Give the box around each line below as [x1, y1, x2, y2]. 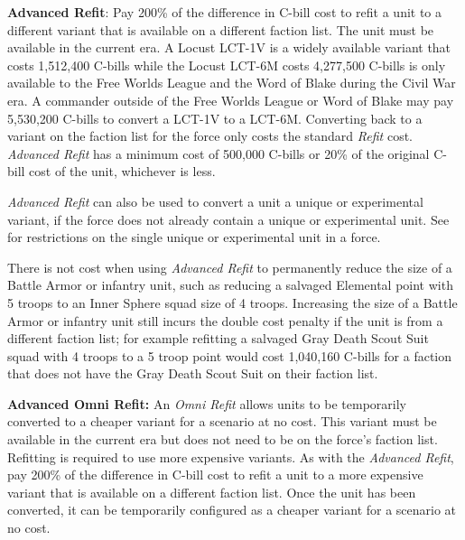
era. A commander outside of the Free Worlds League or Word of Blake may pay [7, 90, 454, 109]
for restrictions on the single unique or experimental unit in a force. [7, 228, 381, 247]
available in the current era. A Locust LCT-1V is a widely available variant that [7, 38, 451, 57]
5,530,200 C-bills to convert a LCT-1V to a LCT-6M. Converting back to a [7, 108, 423, 127]
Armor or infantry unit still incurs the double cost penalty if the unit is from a [7, 311, 443, 330]
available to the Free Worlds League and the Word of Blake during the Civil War [7, 73, 456, 92]
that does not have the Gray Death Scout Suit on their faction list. [7, 364, 378, 383]
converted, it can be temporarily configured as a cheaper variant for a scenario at [7, 500, 457, 519]
